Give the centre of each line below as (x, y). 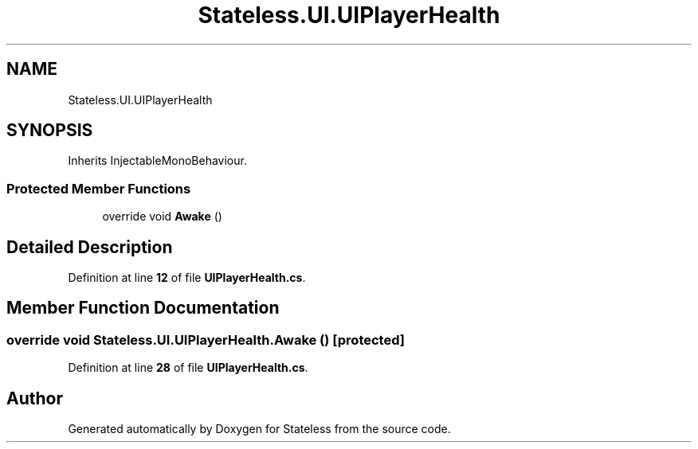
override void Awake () (162, 217)
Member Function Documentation (143, 308)
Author (35, 398)
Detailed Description (90, 247)
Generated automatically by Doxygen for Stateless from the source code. (259, 429)
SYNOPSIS (50, 131)
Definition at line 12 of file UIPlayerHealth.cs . (187, 278)
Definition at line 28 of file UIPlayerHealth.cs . (188, 368)
